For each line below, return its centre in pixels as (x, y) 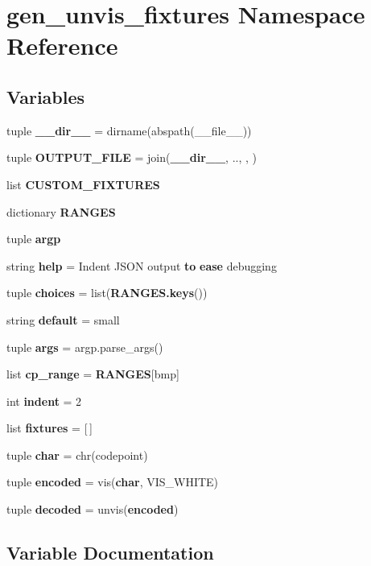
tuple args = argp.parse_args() (85, 347)
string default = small (63, 319)
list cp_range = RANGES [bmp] (93, 374)
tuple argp (34, 239)
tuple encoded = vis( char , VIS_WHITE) (113, 482)
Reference (62, 45)
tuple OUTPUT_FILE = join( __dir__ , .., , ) (132, 157)
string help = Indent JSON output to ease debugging (142, 265)
